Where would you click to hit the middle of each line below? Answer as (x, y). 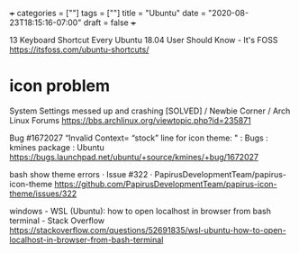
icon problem (60, 86)
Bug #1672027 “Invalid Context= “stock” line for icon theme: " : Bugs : (139, 138)
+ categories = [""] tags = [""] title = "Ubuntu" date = (108, 13)
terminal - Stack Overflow (57, 221)
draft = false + (110, 23)
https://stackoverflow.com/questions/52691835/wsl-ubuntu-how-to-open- (148, 230)
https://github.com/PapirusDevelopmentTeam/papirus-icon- (165, 184)
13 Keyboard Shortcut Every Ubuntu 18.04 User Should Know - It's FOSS (144, 40)
